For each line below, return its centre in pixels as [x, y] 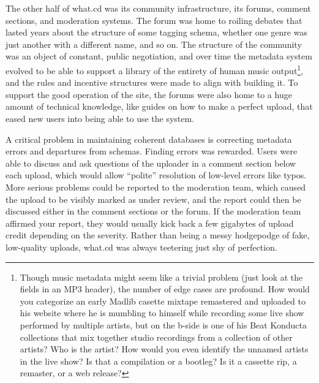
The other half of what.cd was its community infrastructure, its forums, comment [158, 8]
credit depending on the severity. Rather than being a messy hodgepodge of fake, [158, 235]
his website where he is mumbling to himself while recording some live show [162, 313]
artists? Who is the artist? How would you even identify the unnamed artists [164, 349]
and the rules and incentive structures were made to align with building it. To [152, 82]
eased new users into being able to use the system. [100, 118]
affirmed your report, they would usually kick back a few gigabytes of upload [150, 223]
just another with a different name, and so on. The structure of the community [154, 44]
